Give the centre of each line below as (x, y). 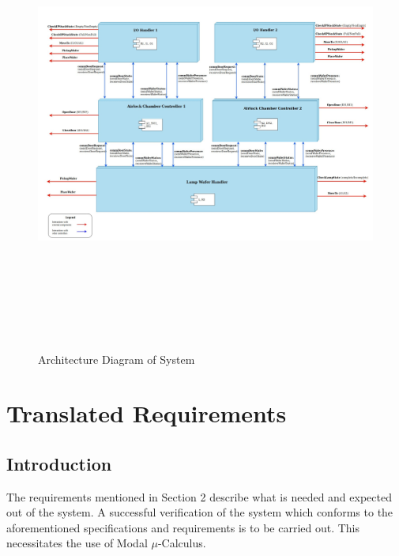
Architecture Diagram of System (117, 359)
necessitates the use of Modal (77, 543)
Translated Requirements (147, 413)
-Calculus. (182, 543)
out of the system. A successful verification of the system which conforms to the (200, 512)
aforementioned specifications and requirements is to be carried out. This (183, 527)
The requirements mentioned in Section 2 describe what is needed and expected (199, 496)
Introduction (59, 463)
